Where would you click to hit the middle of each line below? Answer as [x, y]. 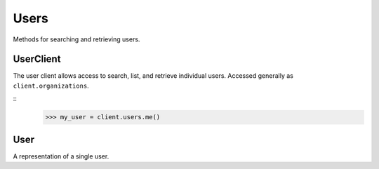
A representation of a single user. [61, 156]
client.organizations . [51, 86]
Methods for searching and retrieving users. [77, 39]
